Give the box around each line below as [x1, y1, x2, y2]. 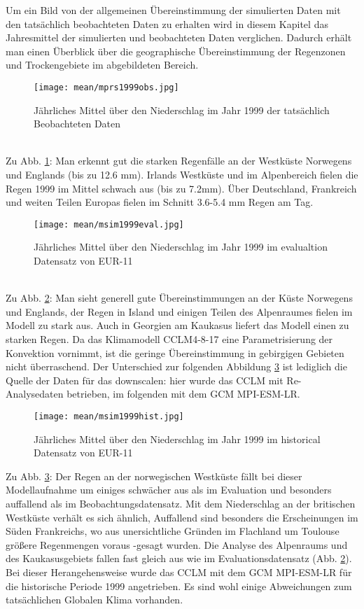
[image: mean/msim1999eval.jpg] [34, 219, 184, 230]
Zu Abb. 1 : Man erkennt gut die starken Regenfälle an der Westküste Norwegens [6, 153, 352, 168]
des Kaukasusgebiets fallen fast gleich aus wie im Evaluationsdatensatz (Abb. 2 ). [6, 551, 352, 566]
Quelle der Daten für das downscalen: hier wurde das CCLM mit [6, 372, 283, 387]
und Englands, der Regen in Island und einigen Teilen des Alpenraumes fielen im [6, 304, 353, 318]
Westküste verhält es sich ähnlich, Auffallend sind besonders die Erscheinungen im [6, 510, 358, 524]
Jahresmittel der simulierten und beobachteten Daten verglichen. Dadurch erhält [6, 30, 352, 45]
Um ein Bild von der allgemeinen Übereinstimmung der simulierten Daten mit [6, 3, 341, 17]
